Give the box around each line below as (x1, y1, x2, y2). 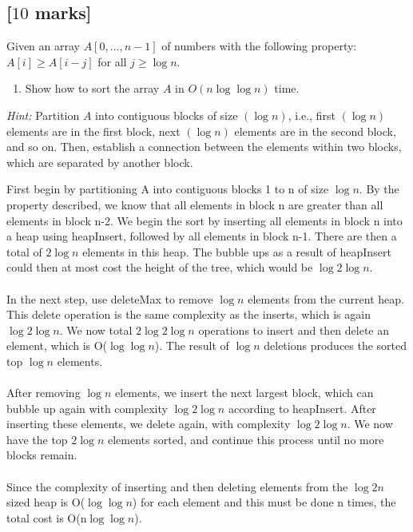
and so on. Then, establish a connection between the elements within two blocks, (6, 138, 402, 155)
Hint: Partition (6, 106, 80, 123)
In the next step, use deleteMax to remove (6, 290, 213, 307)
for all (97, 53, 127, 69)
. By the (359, 181, 399, 197)
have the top (6, 431, 68, 447)
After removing (6, 384, 81, 401)
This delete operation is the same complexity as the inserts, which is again (6, 306, 371, 323)
